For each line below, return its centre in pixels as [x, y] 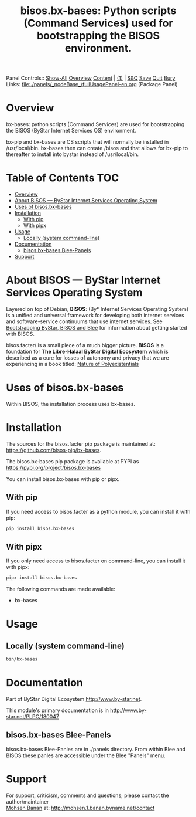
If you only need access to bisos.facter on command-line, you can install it [96, 561]
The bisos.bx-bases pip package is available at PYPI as [73, 461]
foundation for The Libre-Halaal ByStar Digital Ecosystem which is [87, 351]
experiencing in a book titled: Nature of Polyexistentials [73, 364]
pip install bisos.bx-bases [40, 528]
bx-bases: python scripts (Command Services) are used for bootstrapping [95, 124]
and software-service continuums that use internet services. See [84, 321]
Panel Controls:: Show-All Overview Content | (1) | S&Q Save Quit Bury [91, 78]
